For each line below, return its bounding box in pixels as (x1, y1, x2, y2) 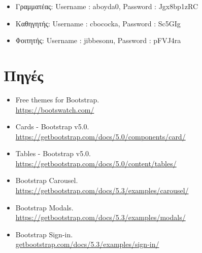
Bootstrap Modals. (15, 202, 74, 212)
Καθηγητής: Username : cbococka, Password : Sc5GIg (15, 18, 181, 28)
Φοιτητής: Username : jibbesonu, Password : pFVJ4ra (15, 35, 181, 46)
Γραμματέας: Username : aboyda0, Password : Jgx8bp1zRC (15, 1, 198, 11)
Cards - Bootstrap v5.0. (15, 121, 89, 132)
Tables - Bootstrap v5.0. (15, 148, 91, 159)
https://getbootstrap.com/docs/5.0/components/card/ (15, 131, 186, 141)
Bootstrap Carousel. (15, 175, 78, 186)
